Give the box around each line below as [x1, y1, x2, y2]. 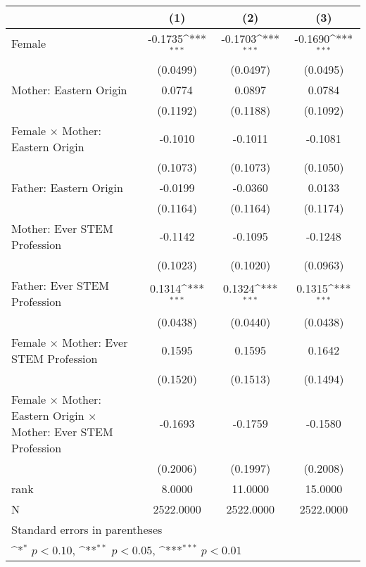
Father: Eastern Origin [11, 179, 123, 196]
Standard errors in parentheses [11, 521, 163, 537]
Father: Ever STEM [11, 276, 110, 293]
